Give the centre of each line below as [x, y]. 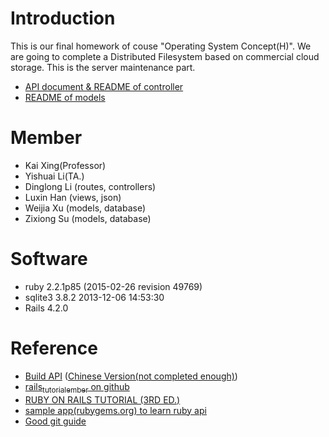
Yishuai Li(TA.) [54, 176]
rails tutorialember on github [77, 387]
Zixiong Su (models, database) [88, 218]
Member [46, 138]
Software [49, 259]
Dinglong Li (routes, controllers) [90, 186]
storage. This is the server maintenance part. [103, 67]
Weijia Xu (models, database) [85, 208]
